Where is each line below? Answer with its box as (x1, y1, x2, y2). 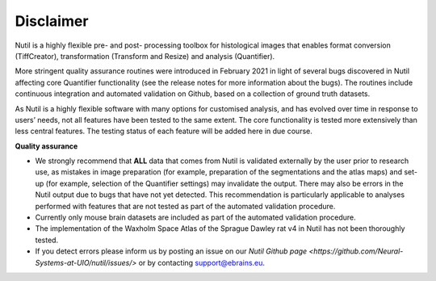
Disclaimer (15, 12, 89, 30)
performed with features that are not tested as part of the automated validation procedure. (35, 201, 336, 211)
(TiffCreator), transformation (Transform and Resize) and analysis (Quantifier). (15, 51, 275, 61)
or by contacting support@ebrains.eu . (138, 258, 266, 267)
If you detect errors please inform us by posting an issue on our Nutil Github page (35, 246, 308, 256)
